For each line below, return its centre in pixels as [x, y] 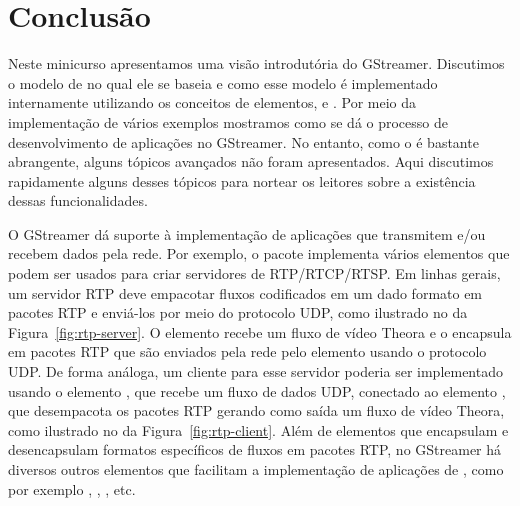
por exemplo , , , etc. [72, 488]
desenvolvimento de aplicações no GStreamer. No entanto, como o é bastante [243, 141]
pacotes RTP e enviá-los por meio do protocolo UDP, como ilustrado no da [238, 312]
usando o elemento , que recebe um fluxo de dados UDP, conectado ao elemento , [257, 390]
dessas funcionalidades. [78, 200]
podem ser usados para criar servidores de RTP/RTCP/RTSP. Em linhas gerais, [254, 273]
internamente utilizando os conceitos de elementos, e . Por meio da [212, 102]
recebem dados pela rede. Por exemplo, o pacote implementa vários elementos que [259, 253]
